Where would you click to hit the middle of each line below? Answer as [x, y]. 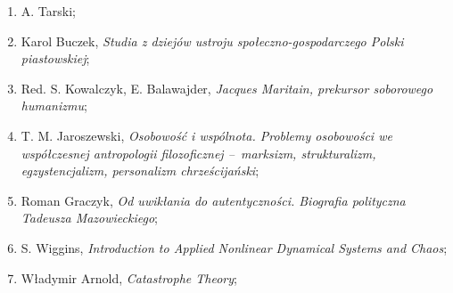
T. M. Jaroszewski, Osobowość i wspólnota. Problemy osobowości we [206, 135]
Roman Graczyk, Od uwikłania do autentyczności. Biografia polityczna [213, 200]
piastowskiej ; [55, 58]
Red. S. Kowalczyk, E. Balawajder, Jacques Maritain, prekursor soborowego [227, 88]
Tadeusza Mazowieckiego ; [89, 218]
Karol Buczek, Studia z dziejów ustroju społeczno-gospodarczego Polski [212, 41]
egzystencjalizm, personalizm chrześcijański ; [140, 171]
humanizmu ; [54, 106]
